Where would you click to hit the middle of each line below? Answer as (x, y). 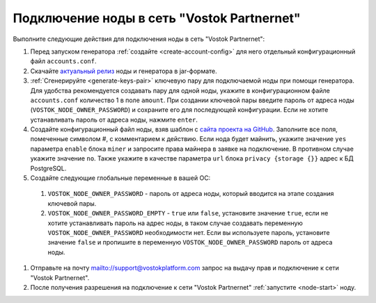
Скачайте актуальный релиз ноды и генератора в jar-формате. (124, 71)
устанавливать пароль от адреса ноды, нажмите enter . (114, 120)
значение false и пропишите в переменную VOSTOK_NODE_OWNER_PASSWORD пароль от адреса (190, 243)
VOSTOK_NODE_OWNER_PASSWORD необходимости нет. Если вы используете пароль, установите (189, 232)
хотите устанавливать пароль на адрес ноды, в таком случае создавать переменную (175, 223)
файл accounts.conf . (63, 61)
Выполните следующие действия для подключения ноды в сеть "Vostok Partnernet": (139, 39)
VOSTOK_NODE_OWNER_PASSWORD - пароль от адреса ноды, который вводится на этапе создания (191, 194)
